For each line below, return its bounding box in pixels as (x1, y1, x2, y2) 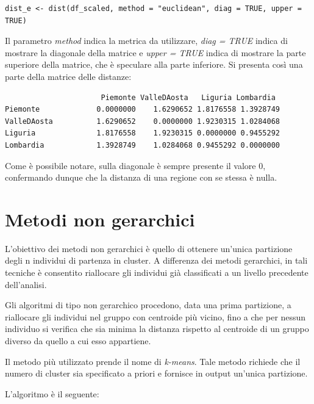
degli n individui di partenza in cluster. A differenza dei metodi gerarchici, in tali (5, 254, 308, 267)
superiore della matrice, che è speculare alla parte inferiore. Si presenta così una (5, 58, 303, 71)
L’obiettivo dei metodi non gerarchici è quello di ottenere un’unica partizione (5, 242, 293, 254)
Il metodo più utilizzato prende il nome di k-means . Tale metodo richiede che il (5, 355, 301, 367)
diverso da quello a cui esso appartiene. (5, 334, 151, 347)
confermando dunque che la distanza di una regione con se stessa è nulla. (5, 171, 277, 184)
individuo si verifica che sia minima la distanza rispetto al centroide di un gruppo (5, 322, 309, 335)
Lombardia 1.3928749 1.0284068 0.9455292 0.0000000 (5, 140, 280, 150)
